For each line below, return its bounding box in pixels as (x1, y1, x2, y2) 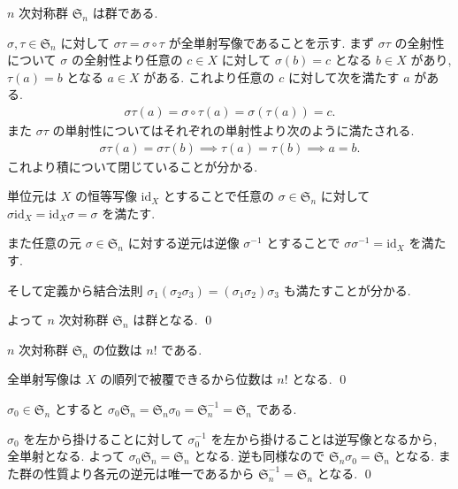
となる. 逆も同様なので (194, 447, 325, 465)
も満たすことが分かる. (283, 280, 411, 299)
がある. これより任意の (143, 67, 275, 86)
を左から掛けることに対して (23, 429, 184, 447)
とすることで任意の (163, 187, 275, 205)
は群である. (92, 4, 158, 21)
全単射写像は (7, 370, 81, 388)
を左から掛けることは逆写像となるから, (210, 429, 438, 447)
